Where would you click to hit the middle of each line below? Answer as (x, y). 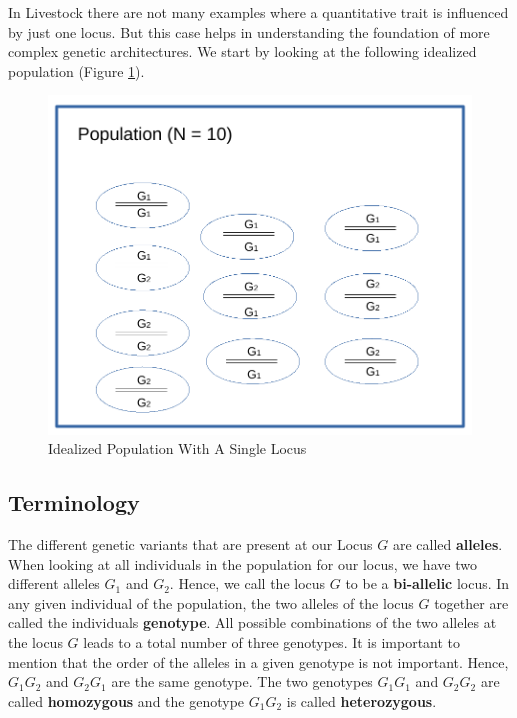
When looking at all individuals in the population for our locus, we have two (242, 563)
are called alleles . (447, 544)
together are (471, 602)
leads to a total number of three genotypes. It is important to (272, 642)
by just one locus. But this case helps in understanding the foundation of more (249, 31)
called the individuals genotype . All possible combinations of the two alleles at (252, 622)
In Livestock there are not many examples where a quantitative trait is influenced (258, 12)
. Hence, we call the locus (247, 583)
